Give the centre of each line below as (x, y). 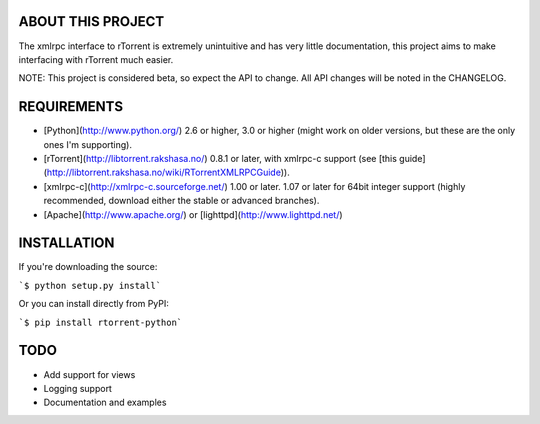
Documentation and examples (105, 402)
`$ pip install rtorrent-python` (100, 322)
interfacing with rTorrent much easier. (96, 59)
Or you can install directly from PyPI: (94, 304)
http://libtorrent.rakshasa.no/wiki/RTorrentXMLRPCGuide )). (168, 172)
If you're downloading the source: (88, 267)
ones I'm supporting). (87, 144)
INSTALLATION (66, 243)
